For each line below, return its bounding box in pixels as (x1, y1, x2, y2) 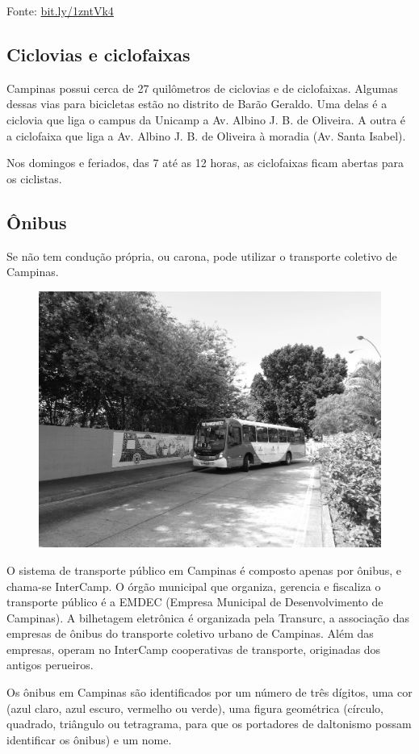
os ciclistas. (6, 170, 62, 186)
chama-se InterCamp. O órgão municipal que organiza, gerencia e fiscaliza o (6, 577, 381, 594)
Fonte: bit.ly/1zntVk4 (6, 2, 114, 19)
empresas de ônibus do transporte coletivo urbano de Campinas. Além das (6, 625, 374, 642)
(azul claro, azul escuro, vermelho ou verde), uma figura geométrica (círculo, (6, 699, 383, 716)
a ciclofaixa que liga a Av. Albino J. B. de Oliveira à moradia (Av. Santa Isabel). (6, 127, 406, 144)
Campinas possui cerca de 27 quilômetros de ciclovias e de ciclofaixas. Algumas (6, 79, 398, 96)
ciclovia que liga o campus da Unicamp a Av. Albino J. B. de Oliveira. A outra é (6, 111, 406, 128)
